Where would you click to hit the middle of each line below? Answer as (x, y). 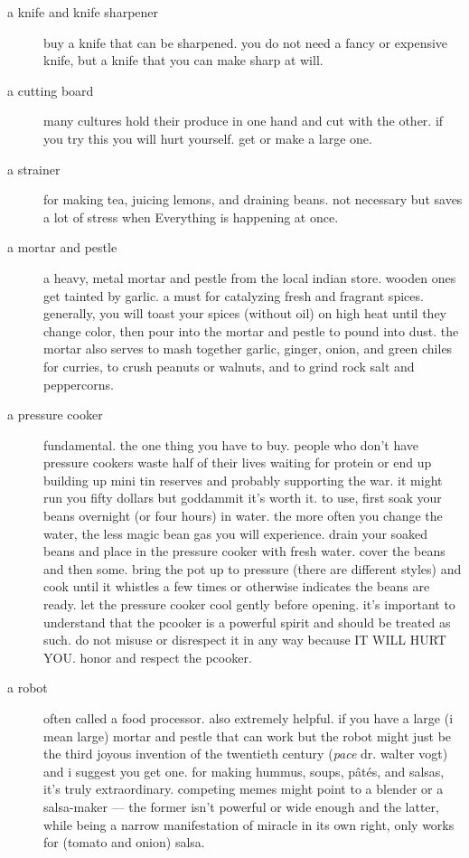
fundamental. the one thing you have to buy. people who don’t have (231, 444)
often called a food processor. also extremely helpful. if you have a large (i (249, 718)
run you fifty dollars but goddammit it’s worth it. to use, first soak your (243, 498)
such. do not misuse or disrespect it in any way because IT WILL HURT (245, 640)
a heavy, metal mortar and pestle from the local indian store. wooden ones (250, 277)
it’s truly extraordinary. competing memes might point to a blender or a (244, 789)
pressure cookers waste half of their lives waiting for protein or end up (238, 462)
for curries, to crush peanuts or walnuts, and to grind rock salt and (229, 366)
